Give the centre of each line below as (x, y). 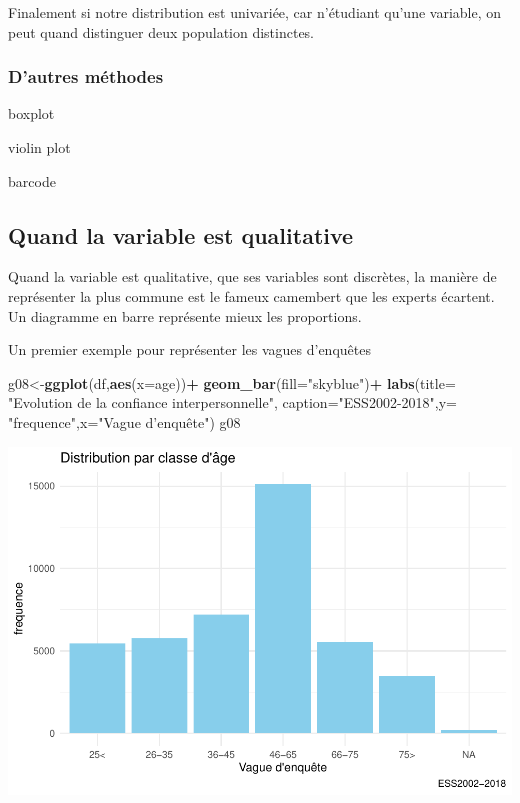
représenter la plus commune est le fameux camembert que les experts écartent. (251, 295)
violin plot (39, 147)
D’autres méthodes (86, 76)
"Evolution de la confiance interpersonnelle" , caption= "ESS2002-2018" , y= (232, 402)
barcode (32, 180)
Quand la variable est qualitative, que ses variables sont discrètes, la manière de (252, 276)
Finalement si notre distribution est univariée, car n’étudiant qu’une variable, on (255, 12)
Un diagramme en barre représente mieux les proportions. (185, 315)
